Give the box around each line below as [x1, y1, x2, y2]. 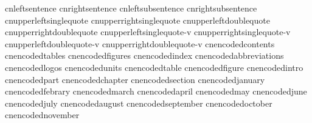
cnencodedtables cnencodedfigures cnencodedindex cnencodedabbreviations [5, 49, 284, 62]
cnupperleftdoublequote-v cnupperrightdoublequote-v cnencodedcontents [5, 37, 275, 50]
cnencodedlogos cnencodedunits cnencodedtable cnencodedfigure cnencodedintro [5, 61, 303, 73]
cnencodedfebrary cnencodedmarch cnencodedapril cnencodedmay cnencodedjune [5, 85, 307, 98]
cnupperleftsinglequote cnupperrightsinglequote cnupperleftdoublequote [5, 13, 270, 26]
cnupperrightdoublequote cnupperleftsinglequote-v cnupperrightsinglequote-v [5, 25, 291, 38]
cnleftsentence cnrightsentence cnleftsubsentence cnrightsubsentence [5, 2, 257, 14]
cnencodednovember [5, 108, 80, 121]
